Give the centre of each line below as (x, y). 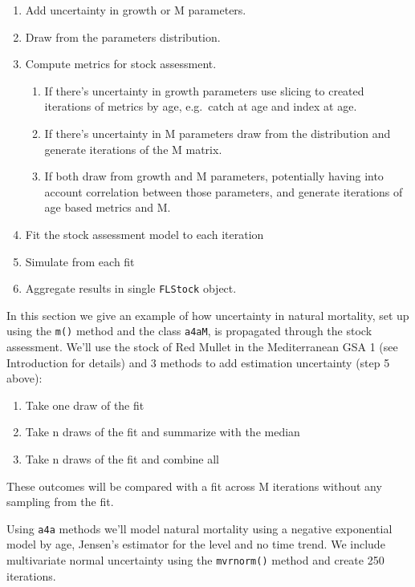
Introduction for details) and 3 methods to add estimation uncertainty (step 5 (198, 362)
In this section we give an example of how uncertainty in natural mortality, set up (208, 315)
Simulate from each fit (80, 261)
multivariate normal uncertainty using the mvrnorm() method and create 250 (195, 560)
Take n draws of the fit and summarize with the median (163, 432)
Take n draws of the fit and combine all (122, 459)
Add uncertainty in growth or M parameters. (136, 10)
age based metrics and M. (108, 207)
